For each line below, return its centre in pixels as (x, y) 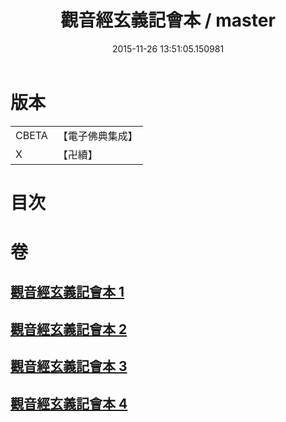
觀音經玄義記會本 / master (168, 20)
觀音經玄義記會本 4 (69, 403)
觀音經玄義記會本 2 (69, 329)
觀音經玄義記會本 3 (69, 366)
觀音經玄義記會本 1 (67, 292)
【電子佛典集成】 (97, 136)
